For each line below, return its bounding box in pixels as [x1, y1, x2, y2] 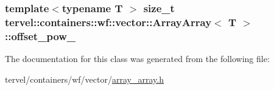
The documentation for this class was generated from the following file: [5, 52, 270, 65]
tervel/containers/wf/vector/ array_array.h [5, 72, 164, 85]
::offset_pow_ [5, 28, 76, 43]
